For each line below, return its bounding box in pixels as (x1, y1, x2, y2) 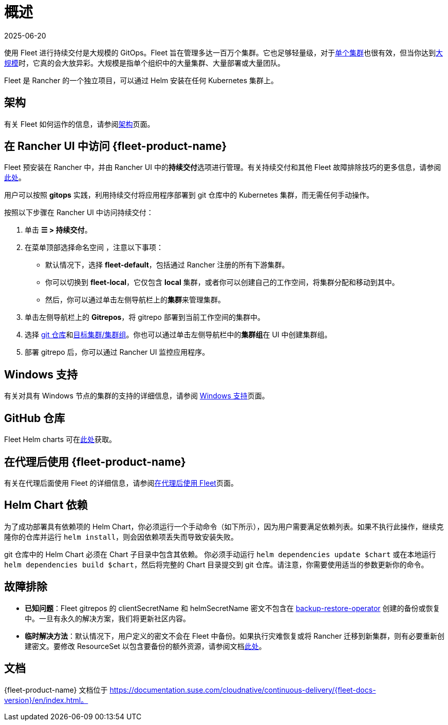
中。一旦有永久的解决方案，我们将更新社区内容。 (25, 614, 190, 623)
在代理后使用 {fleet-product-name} (4, 455, 186, 468)
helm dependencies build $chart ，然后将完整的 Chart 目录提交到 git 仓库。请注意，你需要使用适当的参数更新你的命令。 (4, 560, 428, 569)
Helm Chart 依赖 (4, 499, 88, 512)
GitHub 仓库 (4, 411, 65, 425)
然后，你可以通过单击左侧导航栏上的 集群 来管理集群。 (45, 295, 225, 304)
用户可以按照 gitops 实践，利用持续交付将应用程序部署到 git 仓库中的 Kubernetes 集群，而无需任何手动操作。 (4, 190, 374, 200)
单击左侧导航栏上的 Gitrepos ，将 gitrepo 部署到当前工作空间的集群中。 (25, 313, 265, 322)
